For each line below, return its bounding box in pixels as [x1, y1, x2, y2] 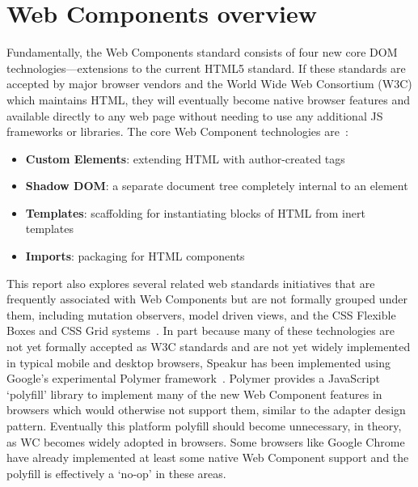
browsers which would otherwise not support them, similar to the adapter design [6, 401, 406, 418]
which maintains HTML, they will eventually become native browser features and [6, 91, 411, 108]
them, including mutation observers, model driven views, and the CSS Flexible [6, 306, 396, 323]
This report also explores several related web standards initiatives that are [6, 274, 375, 291]
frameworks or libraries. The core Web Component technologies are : [6, 123, 348, 140]
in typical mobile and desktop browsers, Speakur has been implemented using [6, 354, 391, 371]
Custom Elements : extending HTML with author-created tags [25, 150, 345, 167]
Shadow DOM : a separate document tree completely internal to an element [25, 177, 408, 194]
